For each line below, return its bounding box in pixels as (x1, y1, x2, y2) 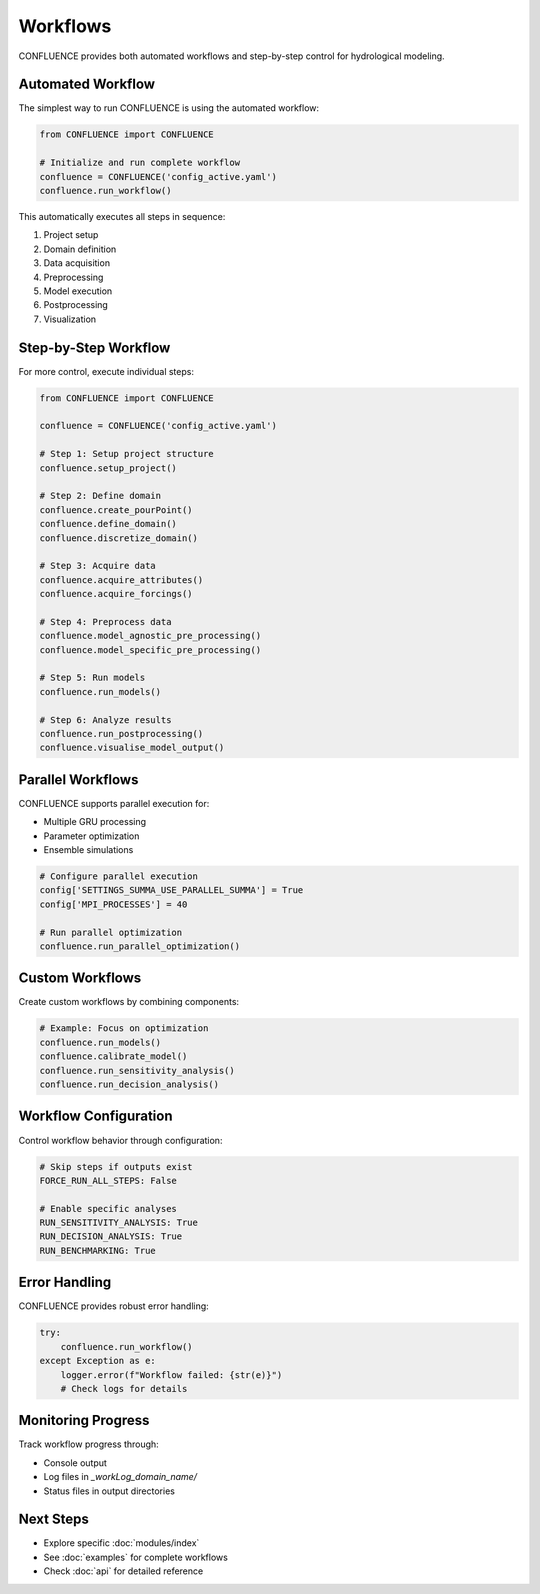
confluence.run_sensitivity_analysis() (39, 1065, 235, 1076)
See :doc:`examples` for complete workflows (43, 1551, 229, 1563)
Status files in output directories (43, 1485, 175, 1497)
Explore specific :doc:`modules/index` (43, 1537, 200, 1549)
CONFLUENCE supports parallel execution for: (18, 797, 210, 809)
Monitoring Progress (18, 1412, 150, 1429)
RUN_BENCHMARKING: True (39, 1245, 157, 1256)
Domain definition (43, 243, 117, 255)
